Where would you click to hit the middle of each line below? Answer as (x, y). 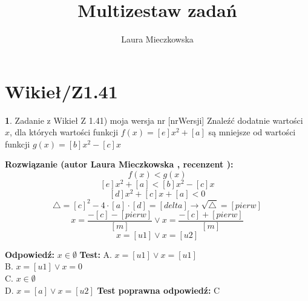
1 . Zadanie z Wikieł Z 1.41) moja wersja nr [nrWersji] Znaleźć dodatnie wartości (154, 120)
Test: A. (96, 254)
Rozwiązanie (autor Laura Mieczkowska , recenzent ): (119, 164)
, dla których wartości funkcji (64, 132)
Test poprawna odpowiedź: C (159, 290)
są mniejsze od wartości (252, 132)
